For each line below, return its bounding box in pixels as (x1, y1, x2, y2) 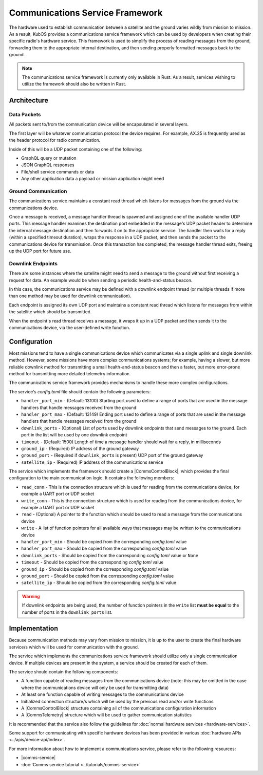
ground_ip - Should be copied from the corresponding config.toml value (21, 566, 169, 572)
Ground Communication (9, 188, 67, 194)
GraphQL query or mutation (21, 155, 76, 161)
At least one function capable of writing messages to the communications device (21, 691, 184, 697)
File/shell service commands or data (21, 169, 94, 174)
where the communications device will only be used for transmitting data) (21, 685, 169, 690)
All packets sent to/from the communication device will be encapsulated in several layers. (9, 121, 189, 127)
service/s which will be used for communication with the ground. (9, 644, 139, 650)
